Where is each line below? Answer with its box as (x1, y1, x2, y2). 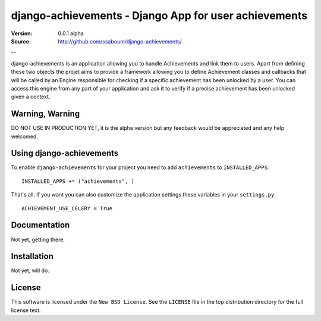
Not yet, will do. (11, 267, 50, 274)
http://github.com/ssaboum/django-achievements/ (58, 38, 182, 45)
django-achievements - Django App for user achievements (11, 9, 308, 22)
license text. (11, 307, 41, 314)
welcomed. (11, 133, 39, 140)
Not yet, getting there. (11, 236, 65, 243)
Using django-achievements (11, 148, 119, 158)
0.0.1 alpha (58, 30, 84, 37)
